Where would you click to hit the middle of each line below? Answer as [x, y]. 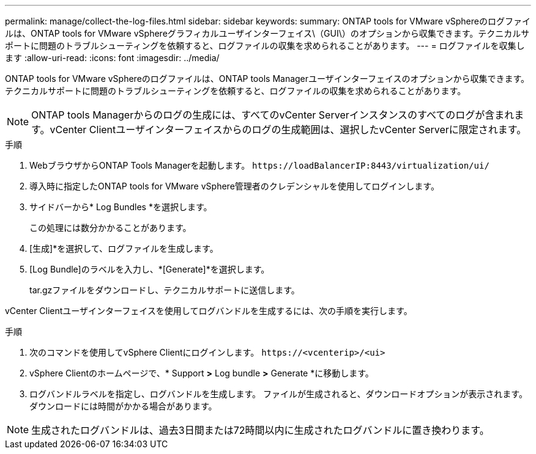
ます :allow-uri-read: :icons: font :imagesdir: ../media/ [112, 58]
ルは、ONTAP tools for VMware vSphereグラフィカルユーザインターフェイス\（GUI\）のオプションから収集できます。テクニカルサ [267, 33]
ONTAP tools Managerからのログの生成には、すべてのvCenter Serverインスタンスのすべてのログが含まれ [273, 115]
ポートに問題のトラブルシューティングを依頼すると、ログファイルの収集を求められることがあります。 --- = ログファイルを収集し [265, 46]
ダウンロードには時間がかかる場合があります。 [123, 406]
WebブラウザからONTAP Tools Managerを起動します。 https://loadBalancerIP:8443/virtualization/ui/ [259, 165]
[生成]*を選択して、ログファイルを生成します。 [124, 248]
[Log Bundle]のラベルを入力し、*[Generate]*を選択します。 [150, 269]
